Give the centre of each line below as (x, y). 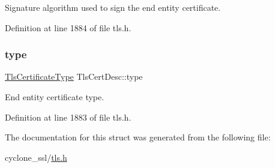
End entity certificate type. (55, 97)
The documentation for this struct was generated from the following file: (138, 137)
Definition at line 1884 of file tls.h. (68, 27)
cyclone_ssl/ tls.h (36, 157)
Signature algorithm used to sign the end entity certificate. (113, 7)
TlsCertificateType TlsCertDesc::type (74, 76)
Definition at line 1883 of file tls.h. (68, 117)
